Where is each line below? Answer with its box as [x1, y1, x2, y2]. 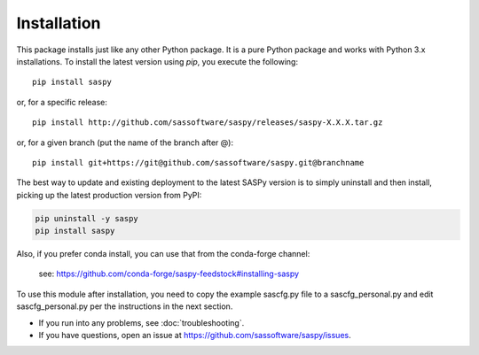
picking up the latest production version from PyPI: [16, 189, 202, 200]
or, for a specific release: [16, 96, 108, 107]
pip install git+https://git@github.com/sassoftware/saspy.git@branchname [32, 158, 365, 167]
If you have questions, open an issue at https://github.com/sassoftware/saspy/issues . [38, 329, 351, 340]
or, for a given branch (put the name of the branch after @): [16, 137, 234, 148]
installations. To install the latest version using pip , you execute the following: [16, 56, 299, 66]
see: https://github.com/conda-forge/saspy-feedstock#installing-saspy [38, 268, 300, 279]
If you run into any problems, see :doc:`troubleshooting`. [38, 317, 245, 328]
